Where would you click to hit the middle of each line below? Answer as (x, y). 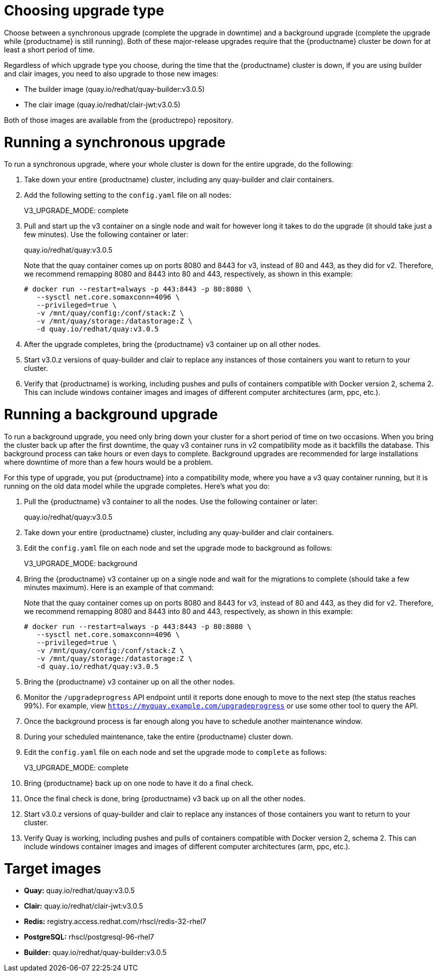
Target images (53, 868)
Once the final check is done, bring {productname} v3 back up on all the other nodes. (165, 798)
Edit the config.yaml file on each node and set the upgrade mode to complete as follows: (175, 752)
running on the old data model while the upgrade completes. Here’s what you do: (137, 486)
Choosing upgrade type (84, 10)
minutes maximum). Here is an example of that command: (119, 587)
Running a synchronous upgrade (115, 142)
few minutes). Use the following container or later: (106, 235)
